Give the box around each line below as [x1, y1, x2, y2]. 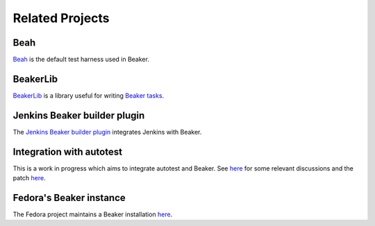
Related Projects [12, 10, 110, 26]
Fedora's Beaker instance [12, 191, 126, 204]
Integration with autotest [12, 146, 123, 157]
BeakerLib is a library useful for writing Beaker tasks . [12, 91, 165, 100]
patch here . [12, 174, 46, 182]
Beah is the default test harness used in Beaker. [12, 55, 149, 64]
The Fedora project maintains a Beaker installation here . [12, 210, 173, 218]
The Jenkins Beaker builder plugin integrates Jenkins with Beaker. [12, 128, 202, 136]
